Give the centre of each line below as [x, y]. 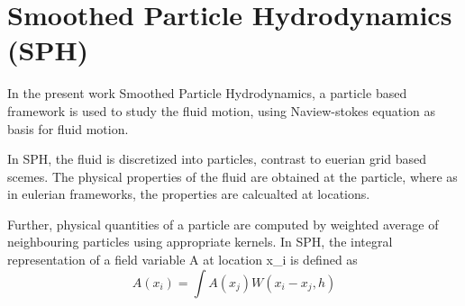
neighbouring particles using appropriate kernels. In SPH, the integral [200, 242]
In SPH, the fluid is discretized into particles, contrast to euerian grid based [217, 159]
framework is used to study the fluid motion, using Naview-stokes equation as [222, 110]
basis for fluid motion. [68, 128]
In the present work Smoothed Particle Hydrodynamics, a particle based [207, 93]
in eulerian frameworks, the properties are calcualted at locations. [189, 194]
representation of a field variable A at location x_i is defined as [182, 260]
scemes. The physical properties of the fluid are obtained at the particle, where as [232, 176]
